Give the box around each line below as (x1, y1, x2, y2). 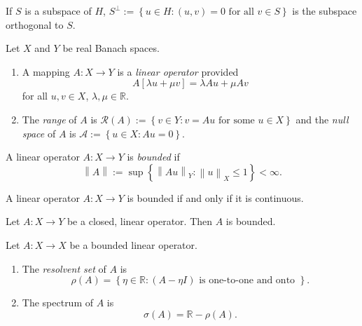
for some (218, 115, 255, 125)
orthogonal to (6, 17, 64, 32)
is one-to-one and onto (199, 276, 295, 286)
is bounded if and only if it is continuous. (127, 190, 304, 205)
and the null (295, 111, 349, 126)
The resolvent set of (22, 261, 106, 276)
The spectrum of (22, 295, 94, 310)
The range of (22, 111, 77, 126)
